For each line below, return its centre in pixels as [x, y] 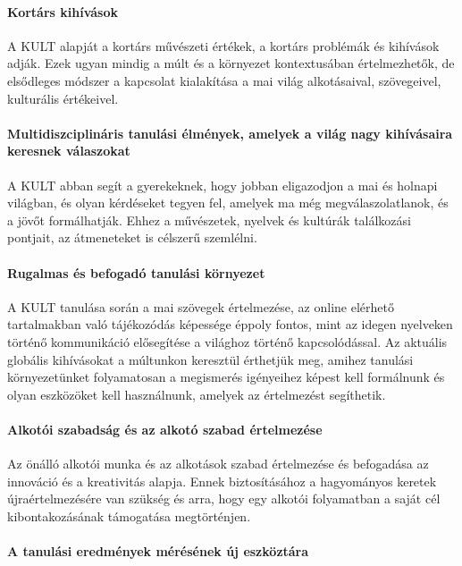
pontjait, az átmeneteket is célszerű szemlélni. [132, 237]
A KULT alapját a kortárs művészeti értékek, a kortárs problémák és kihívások [223, 45]
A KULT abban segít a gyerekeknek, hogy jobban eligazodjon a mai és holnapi [223, 185]
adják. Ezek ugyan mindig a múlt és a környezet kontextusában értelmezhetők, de [231, 63]
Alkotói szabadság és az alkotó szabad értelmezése [165, 429]
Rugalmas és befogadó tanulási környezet [136, 272]
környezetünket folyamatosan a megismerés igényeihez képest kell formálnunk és [226, 377]
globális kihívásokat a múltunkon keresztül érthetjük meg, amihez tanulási [210, 359]
